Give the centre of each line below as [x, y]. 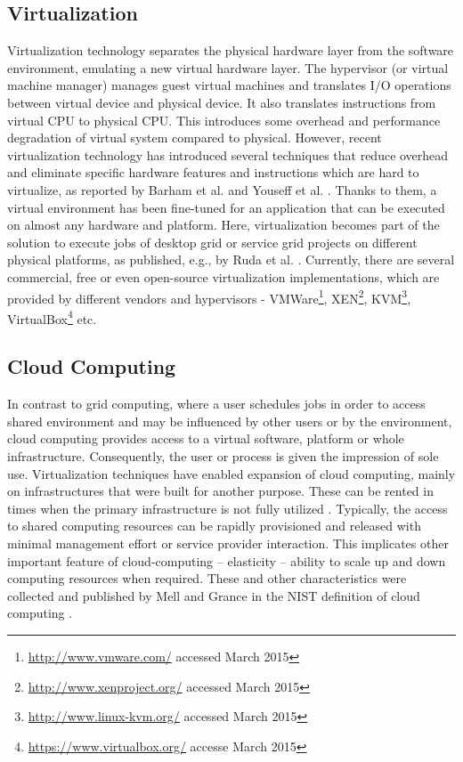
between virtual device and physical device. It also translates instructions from [222, 102]
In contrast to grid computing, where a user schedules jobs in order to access [216, 404]
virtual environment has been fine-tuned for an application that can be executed [226, 207]
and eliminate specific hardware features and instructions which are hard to [213, 172]
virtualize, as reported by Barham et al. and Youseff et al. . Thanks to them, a [222, 189]
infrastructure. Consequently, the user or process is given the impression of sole [223, 456]
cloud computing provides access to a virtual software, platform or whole [206, 438]
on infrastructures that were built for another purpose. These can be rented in [220, 491]
